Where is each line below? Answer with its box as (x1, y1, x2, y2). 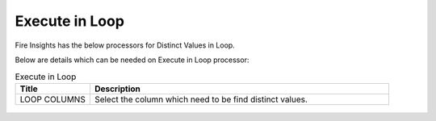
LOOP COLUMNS (19, 94, 86, 105)
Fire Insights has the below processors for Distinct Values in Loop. (15, 40, 236, 50)
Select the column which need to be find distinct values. (94, 94, 308, 105)
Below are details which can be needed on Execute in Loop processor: (15, 55, 249, 65)
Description (94, 83, 141, 94)
